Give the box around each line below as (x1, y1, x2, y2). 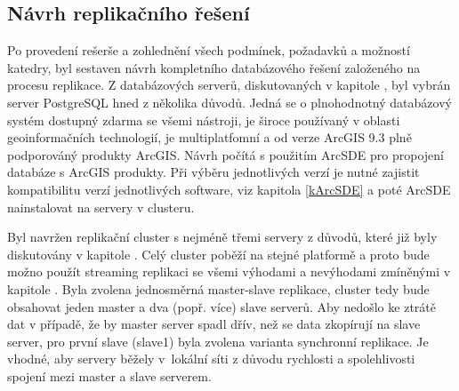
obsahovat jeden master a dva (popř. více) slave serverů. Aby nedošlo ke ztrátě (7, 297, 436, 315)
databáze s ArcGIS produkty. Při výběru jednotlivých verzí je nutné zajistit (7, 163, 420, 181)
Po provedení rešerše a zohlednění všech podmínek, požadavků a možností (7, 41, 410, 60)
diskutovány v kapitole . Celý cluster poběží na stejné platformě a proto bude (7, 244, 430, 263)
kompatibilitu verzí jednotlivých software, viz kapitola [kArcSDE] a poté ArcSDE (7, 180, 451, 198)
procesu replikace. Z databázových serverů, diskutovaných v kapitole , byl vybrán (7, 76, 451, 94)
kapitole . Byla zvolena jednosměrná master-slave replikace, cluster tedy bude (7, 279, 430, 298)
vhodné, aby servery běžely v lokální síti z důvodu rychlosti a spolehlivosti (7, 349, 415, 368)
